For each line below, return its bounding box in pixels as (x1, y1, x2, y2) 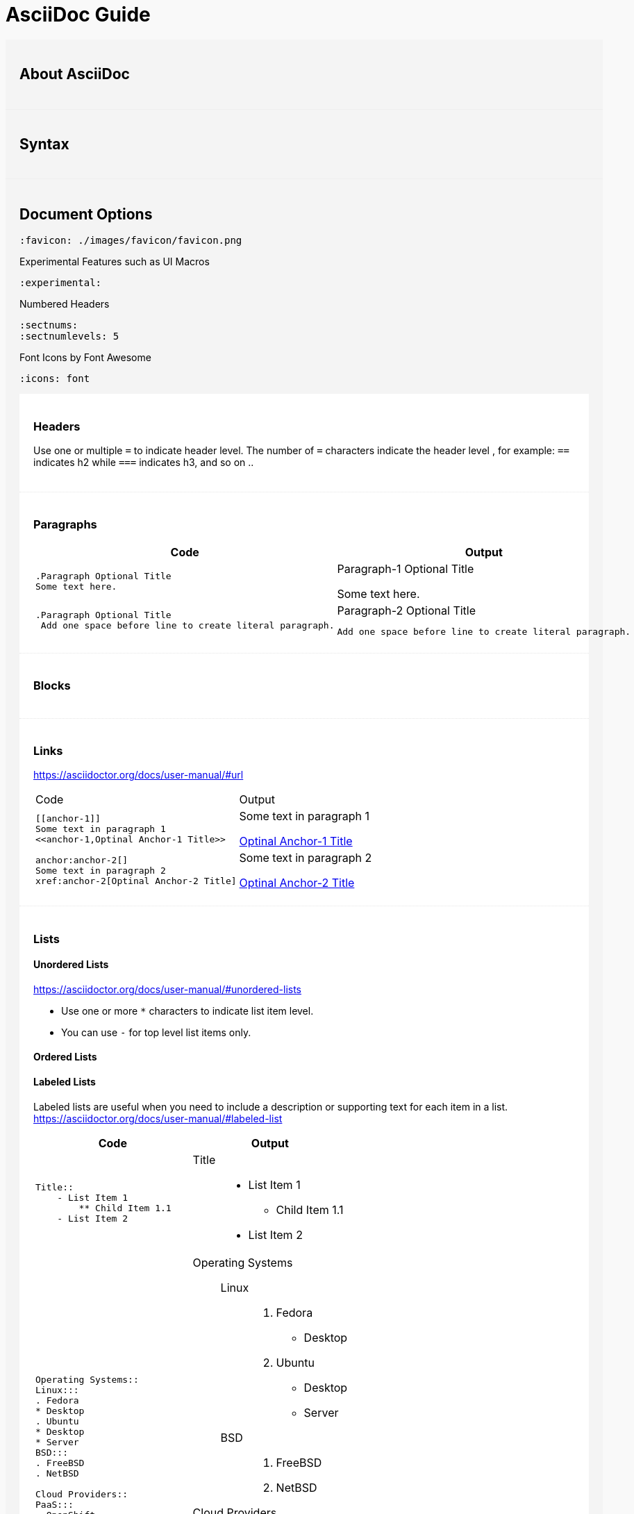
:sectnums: (19, 319, 78, 331)
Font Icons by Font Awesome (19, 351, 151, 364)
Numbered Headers (19, 298, 110, 310)
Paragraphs (33, 517, 97, 532)
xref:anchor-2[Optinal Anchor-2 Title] (35, 875, 237, 886)
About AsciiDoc (19, 65, 130, 83)
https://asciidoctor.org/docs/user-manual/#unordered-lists (33, 983, 302, 995)
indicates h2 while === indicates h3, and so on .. (33, 456, 254, 469)
